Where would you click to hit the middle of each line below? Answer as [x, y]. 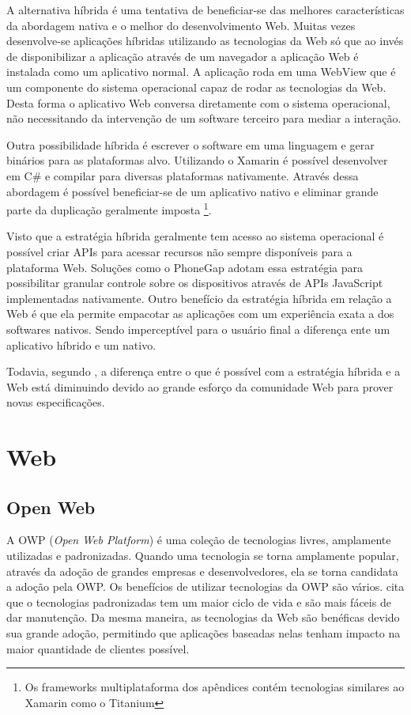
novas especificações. [56, 402]
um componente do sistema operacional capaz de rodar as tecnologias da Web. [196, 87]
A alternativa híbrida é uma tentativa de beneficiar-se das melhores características [205, 9]
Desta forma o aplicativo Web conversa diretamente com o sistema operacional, [198, 102]
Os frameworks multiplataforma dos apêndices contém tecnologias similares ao [215, 687]
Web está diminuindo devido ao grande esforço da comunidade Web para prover [200, 386]
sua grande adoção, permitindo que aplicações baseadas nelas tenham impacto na [204, 633]
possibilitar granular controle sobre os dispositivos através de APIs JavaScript [195, 283]
